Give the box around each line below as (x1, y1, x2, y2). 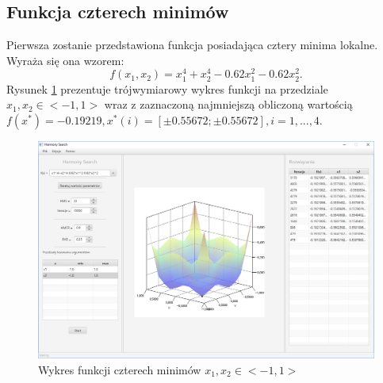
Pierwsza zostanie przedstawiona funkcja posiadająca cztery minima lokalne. (6, 36, 378, 53)
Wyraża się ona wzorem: (6, 52, 124, 68)
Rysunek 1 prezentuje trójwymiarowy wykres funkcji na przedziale (6, 80, 328, 97)
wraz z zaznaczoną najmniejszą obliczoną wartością (104, 96, 353, 113)
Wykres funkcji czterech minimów (38, 361, 201, 377)
